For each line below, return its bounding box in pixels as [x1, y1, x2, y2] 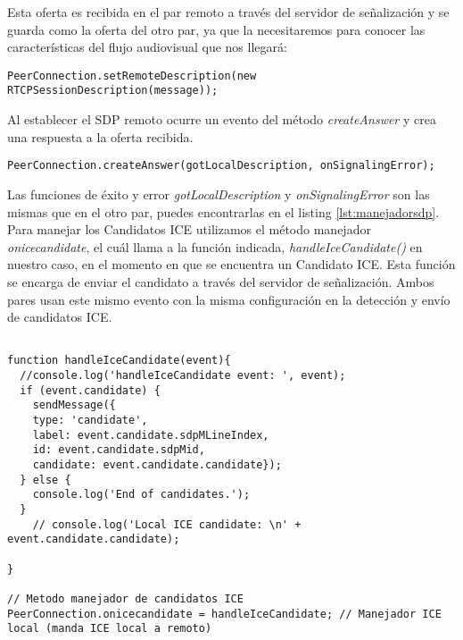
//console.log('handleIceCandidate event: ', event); [20, 369, 346, 382]
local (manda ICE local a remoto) [7, 622, 212, 636]
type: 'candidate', [32, 413, 148, 426]
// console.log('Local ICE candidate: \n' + [32, 518, 302, 531]
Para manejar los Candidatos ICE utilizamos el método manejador [7, 220, 371, 239]
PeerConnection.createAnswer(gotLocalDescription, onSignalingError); [7, 159, 435, 173]
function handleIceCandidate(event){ [7, 354, 231, 367]
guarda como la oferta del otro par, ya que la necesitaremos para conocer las [7, 20, 426, 38]
